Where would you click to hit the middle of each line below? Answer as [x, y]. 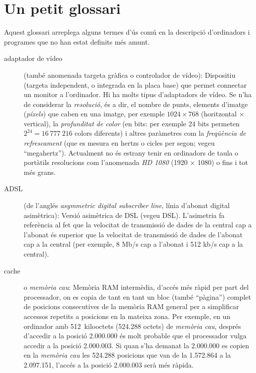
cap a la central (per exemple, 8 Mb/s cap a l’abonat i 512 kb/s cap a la [133, 244]
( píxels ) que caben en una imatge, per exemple [94, 114]
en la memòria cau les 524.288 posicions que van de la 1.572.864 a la [127, 355]
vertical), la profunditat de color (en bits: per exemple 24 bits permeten [132, 123]
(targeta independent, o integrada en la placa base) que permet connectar [135, 84]
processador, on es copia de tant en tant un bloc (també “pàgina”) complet [137, 296]
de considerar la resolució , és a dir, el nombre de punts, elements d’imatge [136, 104]
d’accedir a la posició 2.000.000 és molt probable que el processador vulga [135, 336]
